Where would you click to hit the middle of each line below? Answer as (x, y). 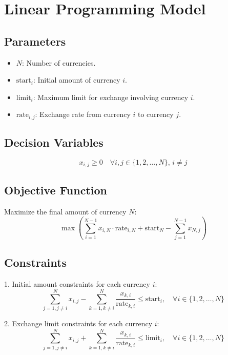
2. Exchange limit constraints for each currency (78, 323)
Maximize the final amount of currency (65, 211)
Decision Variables (54, 142)
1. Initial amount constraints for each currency (77, 284)
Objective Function (56, 190)
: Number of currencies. (59, 62)
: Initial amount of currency (77, 80)
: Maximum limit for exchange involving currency (111, 97)
